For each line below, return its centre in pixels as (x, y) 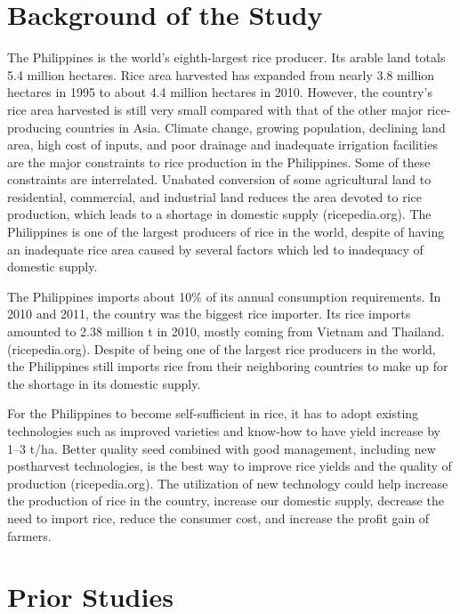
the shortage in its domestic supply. (104, 383)
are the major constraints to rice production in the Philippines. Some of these (219, 162)
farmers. (29, 535)
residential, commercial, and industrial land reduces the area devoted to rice (214, 196)
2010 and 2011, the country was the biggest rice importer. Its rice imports (209, 314)
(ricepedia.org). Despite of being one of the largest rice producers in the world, (222, 348)
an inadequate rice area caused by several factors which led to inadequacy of (215, 249)
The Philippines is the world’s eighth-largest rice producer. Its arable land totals (226, 57)
